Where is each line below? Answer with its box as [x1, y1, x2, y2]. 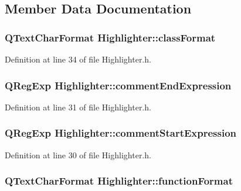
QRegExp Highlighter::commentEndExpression [5, 78, 232, 92]
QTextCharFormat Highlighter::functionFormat [5, 173, 233, 188]
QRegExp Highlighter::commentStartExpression [5, 126, 237, 140]
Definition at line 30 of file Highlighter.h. [5, 148, 151, 161]
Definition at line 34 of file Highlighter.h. [5, 53, 151, 65]
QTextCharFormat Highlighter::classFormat [5, 30, 216, 44]
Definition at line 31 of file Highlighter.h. [5, 100, 151, 113]
